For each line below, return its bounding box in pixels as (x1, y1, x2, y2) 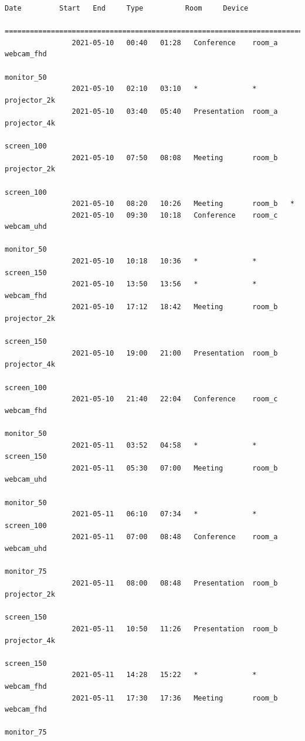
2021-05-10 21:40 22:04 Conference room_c (72, 395, 278, 404)
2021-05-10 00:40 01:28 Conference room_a (72, 38, 278, 47)
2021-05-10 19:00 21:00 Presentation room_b (72, 348, 278, 357)
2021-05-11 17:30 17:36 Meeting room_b (72, 693, 278, 702)
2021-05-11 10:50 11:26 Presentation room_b (72, 625, 278, 634)
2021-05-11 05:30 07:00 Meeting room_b (72, 463, 278, 472)
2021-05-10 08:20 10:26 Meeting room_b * (72, 199, 294, 208)
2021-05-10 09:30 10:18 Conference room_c (72, 211, 278, 219)
